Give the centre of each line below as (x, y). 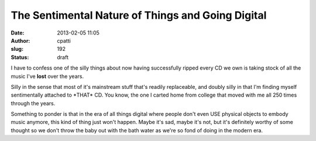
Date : (18, 33)
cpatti (64, 40)
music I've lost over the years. (47, 76)
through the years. (33, 103)
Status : (20, 57)
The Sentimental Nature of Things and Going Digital (139, 15)
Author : (20, 40)
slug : (17, 49)
